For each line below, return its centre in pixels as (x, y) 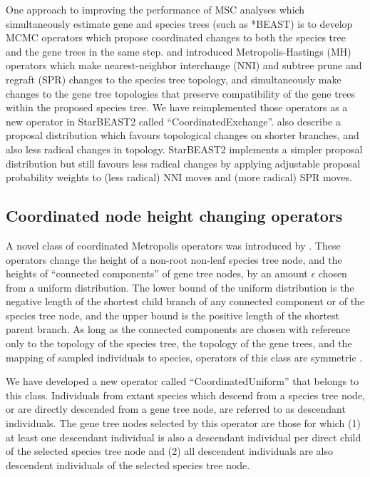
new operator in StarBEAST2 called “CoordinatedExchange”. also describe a (173, 121)
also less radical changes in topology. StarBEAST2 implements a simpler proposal (184, 149)
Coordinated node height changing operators (174, 216)
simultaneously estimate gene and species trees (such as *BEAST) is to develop (179, 23)
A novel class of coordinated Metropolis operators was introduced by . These (173, 245)
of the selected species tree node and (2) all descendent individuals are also (170, 451)
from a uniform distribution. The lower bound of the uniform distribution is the (180, 287)
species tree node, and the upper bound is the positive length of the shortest (173, 315)
